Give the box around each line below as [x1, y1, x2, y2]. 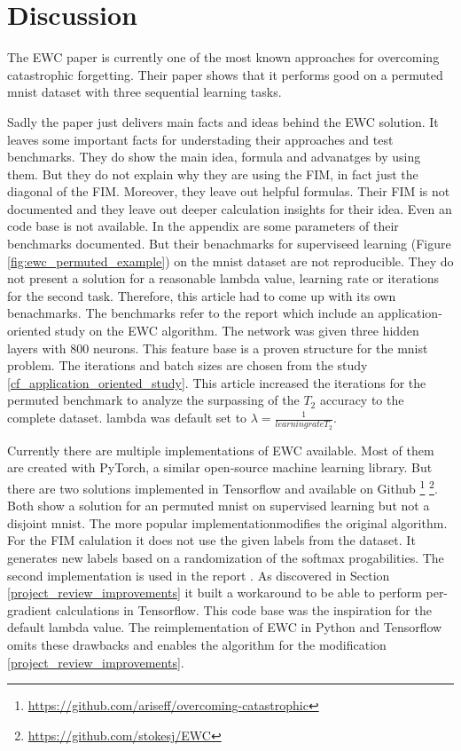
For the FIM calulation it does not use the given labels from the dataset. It [7, 531, 416, 549]
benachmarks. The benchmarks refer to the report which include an [7, 304, 374, 322]
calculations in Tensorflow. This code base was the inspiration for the [55, 600, 432, 619]
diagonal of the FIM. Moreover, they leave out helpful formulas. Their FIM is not [7, 182, 450, 201]
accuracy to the [319, 391, 404, 409]
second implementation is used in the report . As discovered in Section [7, 565, 390, 584]
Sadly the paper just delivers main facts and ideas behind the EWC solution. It [7, 112, 439, 130]
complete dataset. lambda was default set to [7, 408, 247, 426]
